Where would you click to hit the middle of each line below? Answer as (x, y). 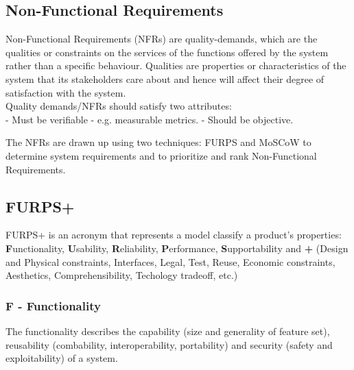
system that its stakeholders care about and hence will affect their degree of (165, 78)
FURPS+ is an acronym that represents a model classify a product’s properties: (174, 235)
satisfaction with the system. (66, 92)
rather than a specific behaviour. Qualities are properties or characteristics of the (176, 65)
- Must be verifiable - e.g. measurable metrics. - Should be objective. (150, 119)
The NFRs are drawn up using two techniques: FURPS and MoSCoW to (158, 142)
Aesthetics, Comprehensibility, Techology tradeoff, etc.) (122, 275)
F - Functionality (53, 305)
